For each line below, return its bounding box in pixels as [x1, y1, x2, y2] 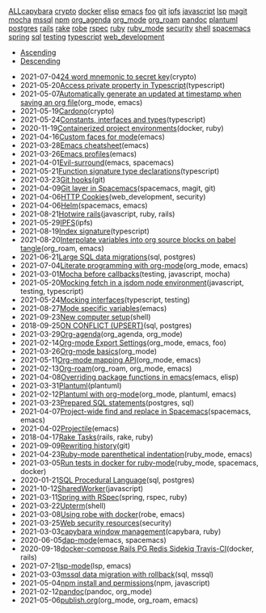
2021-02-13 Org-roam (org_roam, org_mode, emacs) [19, 363, 192, 373]
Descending [19, 57, 61, 65]
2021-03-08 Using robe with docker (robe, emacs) [19, 510, 185, 519]
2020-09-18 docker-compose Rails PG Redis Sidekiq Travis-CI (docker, [19, 544, 255, 553]
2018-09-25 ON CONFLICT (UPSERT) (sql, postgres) [19, 321, 192, 330]
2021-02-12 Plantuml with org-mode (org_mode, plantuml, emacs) [19, 389, 237, 399]
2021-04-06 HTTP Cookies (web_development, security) [19, 192, 206, 201]
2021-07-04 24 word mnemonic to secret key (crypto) [19, 72, 196, 82]
